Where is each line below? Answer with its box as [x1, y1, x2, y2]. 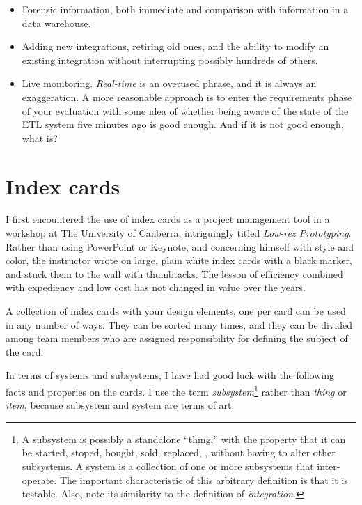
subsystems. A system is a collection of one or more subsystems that [22, 459, 314, 474]
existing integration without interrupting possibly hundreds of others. [22, 52, 318, 67]
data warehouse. [22, 15, 91, 30]
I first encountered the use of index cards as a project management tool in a [6, 212, 330, 226]
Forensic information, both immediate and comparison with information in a [22, 2, 349, 16]
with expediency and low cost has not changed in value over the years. [6, 280, 306, 295]
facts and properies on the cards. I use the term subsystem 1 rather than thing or [6, 382, 347, 398]
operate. [22, 472, 57, 487]
